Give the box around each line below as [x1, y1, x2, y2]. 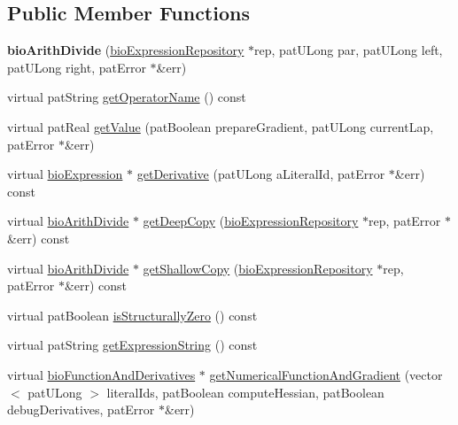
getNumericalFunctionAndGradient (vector [209, 365, 443, 383]
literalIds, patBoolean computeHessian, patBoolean [106, 382, 384, 401]
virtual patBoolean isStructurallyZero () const [7, 305, 258, 324]
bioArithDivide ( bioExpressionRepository [7, 41, 245, 59]
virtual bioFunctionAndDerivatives [7, 365, 196, 383]
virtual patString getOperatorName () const [7, 88, 246, 106]
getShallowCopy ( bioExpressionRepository [143, 259, 373, 277]
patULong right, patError [7, 58, 146, 76]
